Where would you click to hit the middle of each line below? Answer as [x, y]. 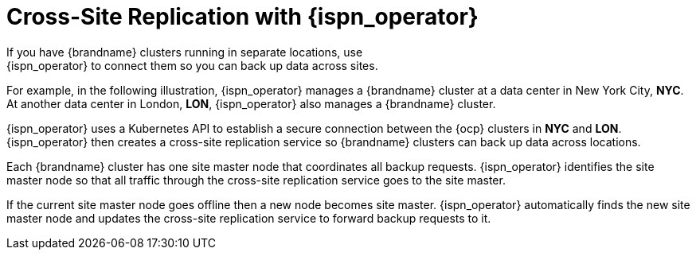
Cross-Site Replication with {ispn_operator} [242, 17]
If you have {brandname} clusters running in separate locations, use [185, 52]
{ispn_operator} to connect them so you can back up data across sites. [192, 65]
